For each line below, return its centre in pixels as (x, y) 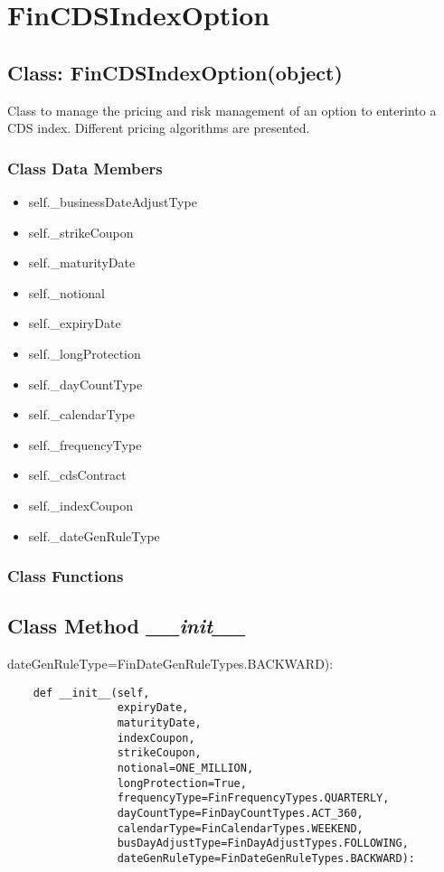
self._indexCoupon (81, 505)
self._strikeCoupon (81, 232)
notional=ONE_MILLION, (185, 769)
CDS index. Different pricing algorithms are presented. (159, 128)
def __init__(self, (91, 693)
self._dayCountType (85, 384)
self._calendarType (81, 414)
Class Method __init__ (127, 626)
